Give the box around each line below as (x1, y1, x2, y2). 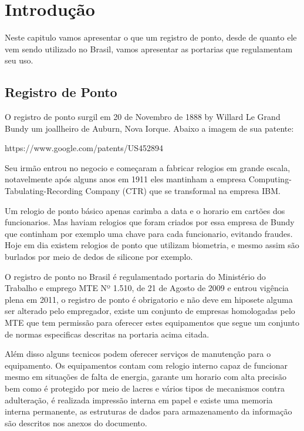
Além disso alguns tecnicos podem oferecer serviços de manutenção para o (5, 348, 271, 360)
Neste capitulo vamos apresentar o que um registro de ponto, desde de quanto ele (5, 31, 297, 44)
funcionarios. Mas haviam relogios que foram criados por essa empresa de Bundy (5, 216, 295, 228)
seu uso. (5, 54, 33, 66)
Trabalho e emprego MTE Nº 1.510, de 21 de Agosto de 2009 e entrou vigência (5, 282, 289, 294)
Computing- (248, 173, 292, 185)
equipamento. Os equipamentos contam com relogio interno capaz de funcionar (5, 359, 288, 371)
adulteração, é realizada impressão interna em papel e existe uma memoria (5, 393, 273, 406)
